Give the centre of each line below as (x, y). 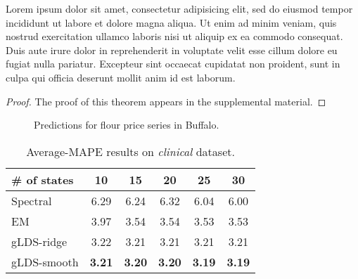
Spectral (32, 200)
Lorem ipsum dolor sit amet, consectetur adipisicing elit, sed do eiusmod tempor (179, 8)
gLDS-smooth (45, 261)
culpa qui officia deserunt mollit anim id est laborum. (121, 77)
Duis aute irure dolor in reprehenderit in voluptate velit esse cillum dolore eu (172, 50)
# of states (43, 179)
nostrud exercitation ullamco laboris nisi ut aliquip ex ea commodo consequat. (174, 36)
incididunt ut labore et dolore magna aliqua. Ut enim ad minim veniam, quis (171, 22)
